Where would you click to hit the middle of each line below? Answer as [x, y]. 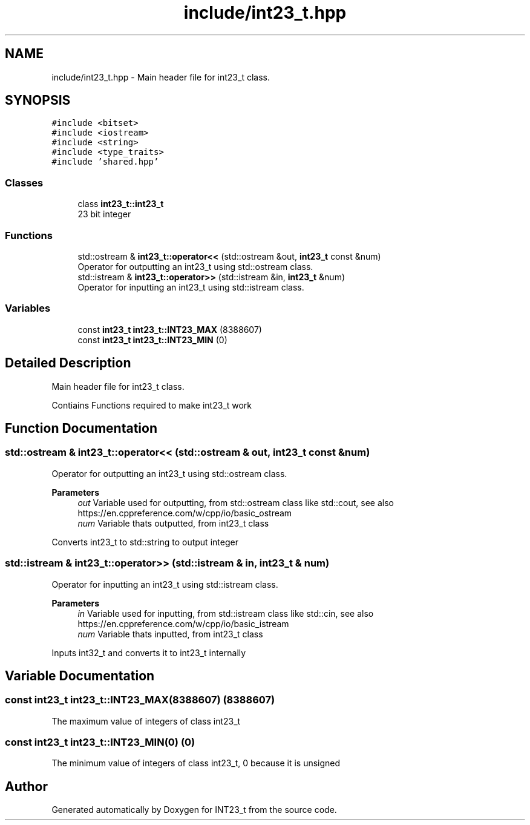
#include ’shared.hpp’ [105, 162]
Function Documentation [81, 428]
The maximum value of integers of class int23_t [146, 721]
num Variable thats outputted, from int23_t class [173, 523]
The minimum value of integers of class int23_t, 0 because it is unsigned [196, 763]
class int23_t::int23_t [121, 204]
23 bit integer [104, 214]
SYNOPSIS [38, 100]
